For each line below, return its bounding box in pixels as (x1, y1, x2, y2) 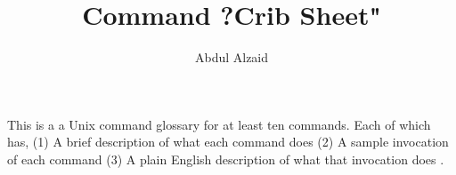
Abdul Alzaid (194, 48, 269, 67)
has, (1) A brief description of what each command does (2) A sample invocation (7, 132, 449, 151)
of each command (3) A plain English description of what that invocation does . (7, 149, 444, 168)
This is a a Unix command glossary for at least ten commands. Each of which (7, 115, 431, 133)
